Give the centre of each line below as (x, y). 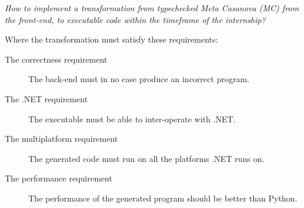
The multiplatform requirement (61, 139)
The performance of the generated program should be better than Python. (163, 198)
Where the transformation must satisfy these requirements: (112, 39)
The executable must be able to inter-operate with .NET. (132, 118)
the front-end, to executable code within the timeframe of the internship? (135, 19)
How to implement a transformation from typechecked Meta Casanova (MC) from (152, 8)
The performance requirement (59, 178)
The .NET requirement (46, 98)
